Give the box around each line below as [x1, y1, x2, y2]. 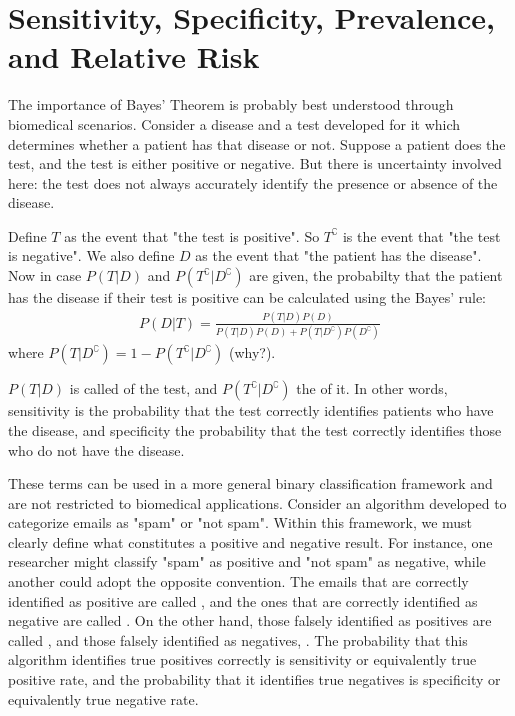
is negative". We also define [8, 245, 175, 266]
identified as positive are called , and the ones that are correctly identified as [8, 590, 478, 611]
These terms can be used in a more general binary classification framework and [8, 473, 493, 494]
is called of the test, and [69, 378, 218, 399]
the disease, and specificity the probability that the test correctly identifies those [8, 419, 502, 440]
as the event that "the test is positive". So [64, 225, 320, 246]
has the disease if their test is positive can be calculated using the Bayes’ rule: [8, 287, 487, 308]
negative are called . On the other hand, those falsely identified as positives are [8, 610, 492, 631]
